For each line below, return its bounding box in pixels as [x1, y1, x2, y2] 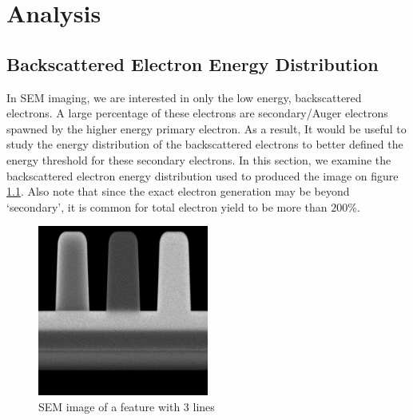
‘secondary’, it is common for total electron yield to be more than [6, 198, 328, 215]
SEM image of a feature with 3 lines [38, 398, 215, 414]
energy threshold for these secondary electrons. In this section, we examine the [6, 151, 391, 168]
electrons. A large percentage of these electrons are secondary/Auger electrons [6, 105, 388, 121]
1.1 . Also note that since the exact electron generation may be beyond [6, 183, 350, 200]
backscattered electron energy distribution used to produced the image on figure [6, 167, 399, 184]
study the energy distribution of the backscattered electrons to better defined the [6, 136, 403, 153]
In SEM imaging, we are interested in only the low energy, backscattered [6, 89, 362, 105]
